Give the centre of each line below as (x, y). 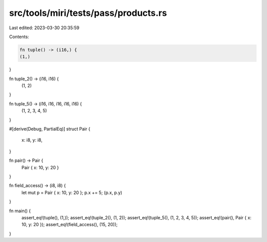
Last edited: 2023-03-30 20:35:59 (44, 28)
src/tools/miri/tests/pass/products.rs (88, 13)
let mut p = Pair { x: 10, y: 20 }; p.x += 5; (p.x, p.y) (72, 193)
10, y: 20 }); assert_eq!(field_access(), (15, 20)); (70, 225)
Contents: (19, 37)
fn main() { (20, 211)
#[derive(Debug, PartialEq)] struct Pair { (50, 129)
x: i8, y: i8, (32, 140)
